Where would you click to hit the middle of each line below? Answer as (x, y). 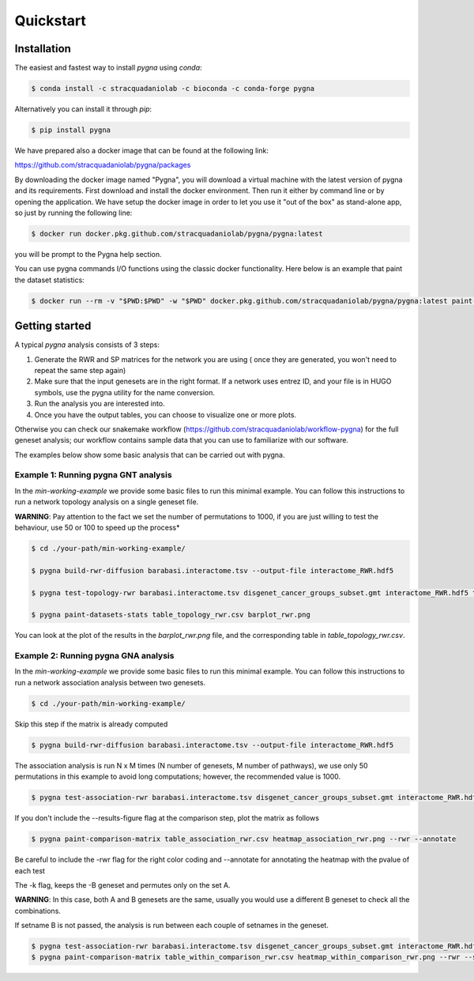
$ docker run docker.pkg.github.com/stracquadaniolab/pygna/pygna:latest (177, 234)
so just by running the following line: (73, 213)
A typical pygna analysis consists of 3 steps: (87, 345)
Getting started (53, 326)
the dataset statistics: (49, 280)
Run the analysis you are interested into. (100, 404)
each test (30, 870)
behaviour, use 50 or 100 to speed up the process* (97, 528)
